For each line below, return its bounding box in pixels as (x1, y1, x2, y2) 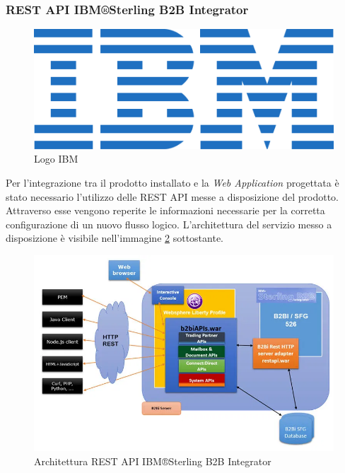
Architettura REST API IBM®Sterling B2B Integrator (34, 453, 271, 468)
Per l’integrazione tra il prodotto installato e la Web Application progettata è (6, 175, 339, 189)
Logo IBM (34, 151, 78, 166)
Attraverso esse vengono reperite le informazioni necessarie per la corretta (6, 203, 325, 218)
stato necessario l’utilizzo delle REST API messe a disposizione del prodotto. (6, 189, 339, 204)
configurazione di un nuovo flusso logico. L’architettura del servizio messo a (6, 216, 332, 231)
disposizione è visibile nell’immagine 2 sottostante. (6, 230, 223, 245)
